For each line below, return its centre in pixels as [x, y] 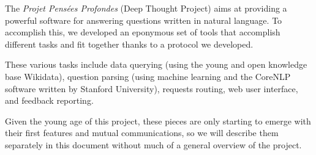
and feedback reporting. [49, 100]
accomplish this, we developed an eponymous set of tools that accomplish [143, 32]
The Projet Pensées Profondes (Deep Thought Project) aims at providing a [146, 8]
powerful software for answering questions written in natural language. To [144, 20]
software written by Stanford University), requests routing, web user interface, [152, 88]
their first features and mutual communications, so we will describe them [142, 133]
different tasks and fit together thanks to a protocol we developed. [129, 44]
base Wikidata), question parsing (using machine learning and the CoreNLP [148, 76]
